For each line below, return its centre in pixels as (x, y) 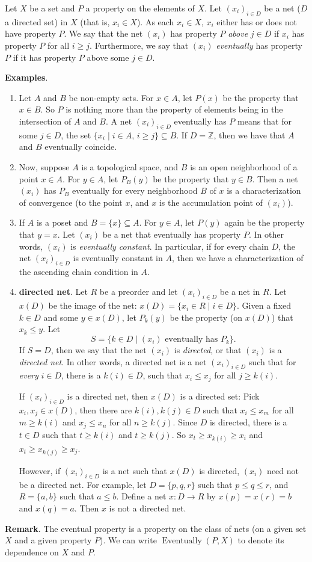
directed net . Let (53, 292)
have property (30, 33)
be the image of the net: (93, 305)
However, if (40, 470)
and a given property (53, 540)
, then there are (103, 409)
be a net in (240, 292)
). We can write (128, 540)
